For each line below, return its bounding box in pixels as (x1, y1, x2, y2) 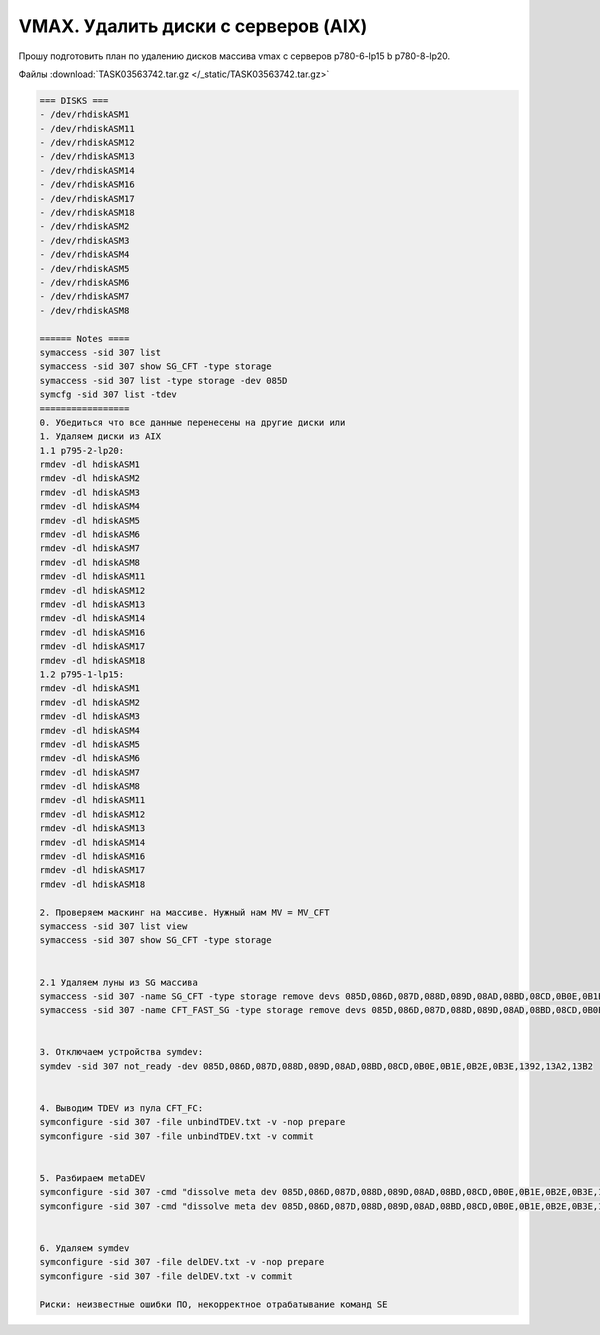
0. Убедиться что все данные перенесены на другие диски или (39, 416, 346, 428)
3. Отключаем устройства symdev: (39, 1046, 204, 1058)
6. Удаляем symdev (39, 1242, 130, 1254)
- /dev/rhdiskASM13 (39, 151, 135, 162)
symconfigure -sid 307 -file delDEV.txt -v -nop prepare (39, 1256, 325, 1268)
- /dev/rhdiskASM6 (39, 277, 130, 288)
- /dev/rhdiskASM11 (39, 123, 135, 134)
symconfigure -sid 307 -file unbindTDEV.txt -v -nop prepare (39, 1116, 346, 1128)
